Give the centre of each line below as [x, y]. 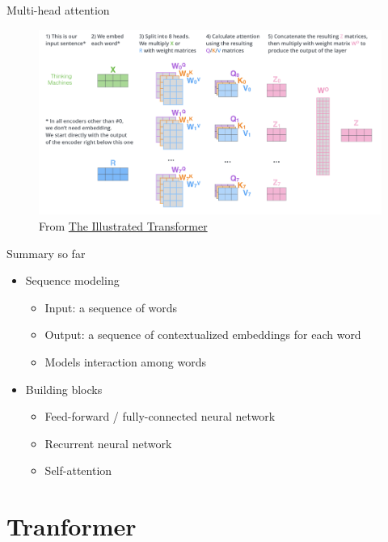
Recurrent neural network [108, 443]
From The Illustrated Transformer [123, 225]
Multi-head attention [58, 10]
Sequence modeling [72, 280]
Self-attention [78, 470]
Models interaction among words [125, 361]
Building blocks [64, 389]
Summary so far [46, 253]
